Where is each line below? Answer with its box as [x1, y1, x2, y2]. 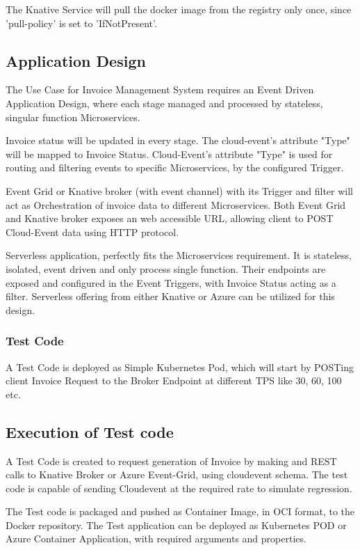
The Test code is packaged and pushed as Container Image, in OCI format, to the [6, 504, 355, 519]
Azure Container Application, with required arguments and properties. [6, 531, 306, 546]
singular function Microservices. [6, 109, 140, 124]
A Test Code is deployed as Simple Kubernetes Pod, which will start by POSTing [6, 359, 354, 374]
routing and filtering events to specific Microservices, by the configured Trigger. [6, 160, 344, 175]
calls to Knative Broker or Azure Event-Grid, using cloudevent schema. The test [6, 467, 348, 482]
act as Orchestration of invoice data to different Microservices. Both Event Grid [6, 197, 346, 212]
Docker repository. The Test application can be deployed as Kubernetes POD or [6, 517, 347, 532]
